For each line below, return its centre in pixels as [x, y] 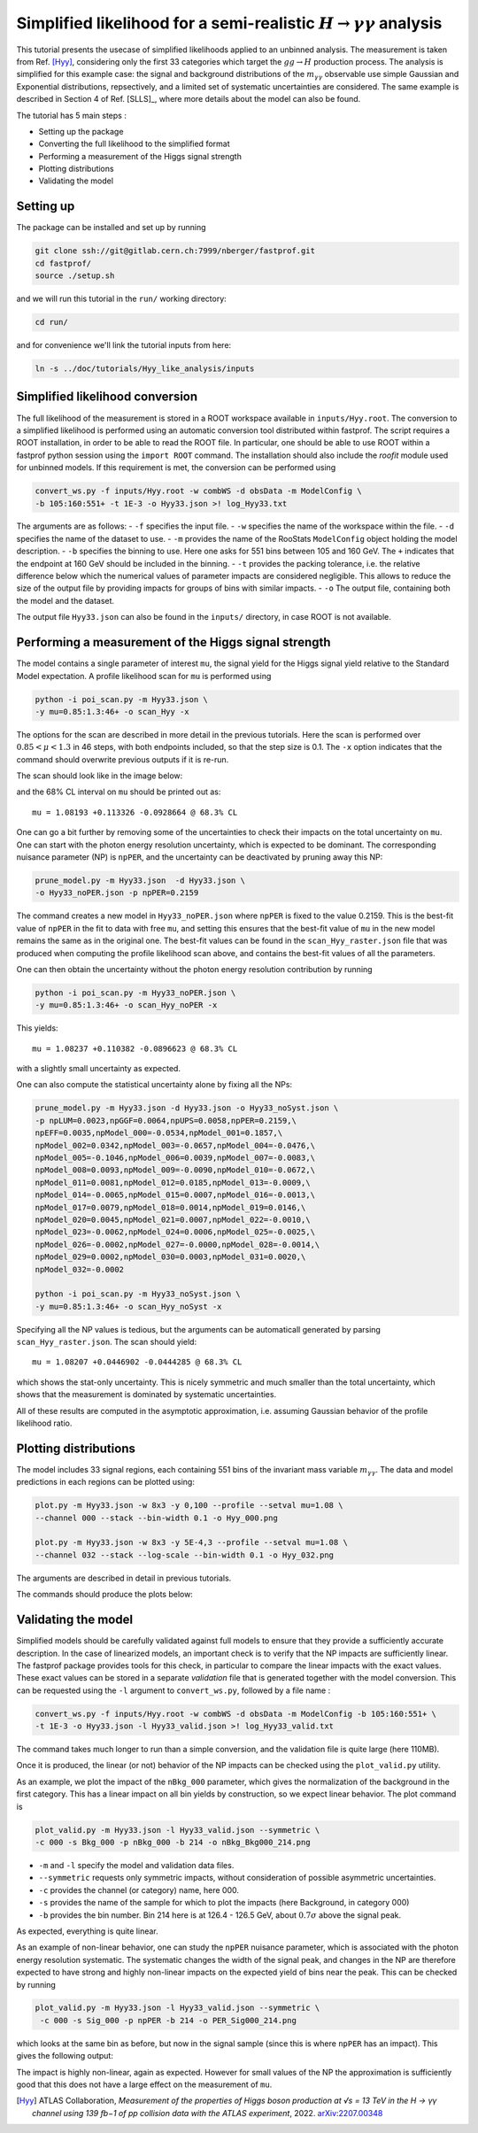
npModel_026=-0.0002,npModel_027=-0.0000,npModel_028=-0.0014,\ [177, 1244]
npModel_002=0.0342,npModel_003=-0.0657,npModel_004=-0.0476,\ [175, 1145]
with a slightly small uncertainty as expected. [99, 1069]
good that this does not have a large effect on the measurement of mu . [144, 2084]
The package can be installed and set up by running [112, 228]
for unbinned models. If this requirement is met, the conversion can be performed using [176, 468]
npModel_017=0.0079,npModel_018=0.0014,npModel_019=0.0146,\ [170, 1207]
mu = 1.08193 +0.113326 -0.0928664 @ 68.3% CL [135, 812]
